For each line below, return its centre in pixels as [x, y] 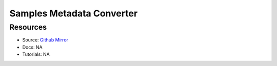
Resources [28, 27]
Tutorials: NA [36, 54]
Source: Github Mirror [45, 40]
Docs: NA [33, 47]
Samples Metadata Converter [74, 13]
